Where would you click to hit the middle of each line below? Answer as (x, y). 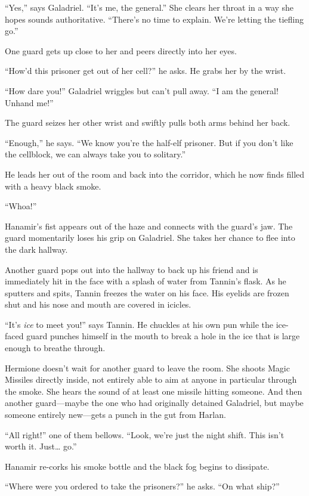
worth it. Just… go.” (41, 446)
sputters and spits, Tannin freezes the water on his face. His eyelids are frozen (147, 292)
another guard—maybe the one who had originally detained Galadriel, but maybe (154, 403)
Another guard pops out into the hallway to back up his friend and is (132, 269)
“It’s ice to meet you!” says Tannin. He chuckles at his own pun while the (139, 324)
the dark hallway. (36, 249)
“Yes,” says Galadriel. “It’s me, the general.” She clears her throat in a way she (149, 7)
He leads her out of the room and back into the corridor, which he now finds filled (155, 174)
